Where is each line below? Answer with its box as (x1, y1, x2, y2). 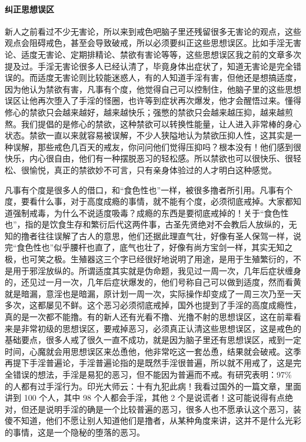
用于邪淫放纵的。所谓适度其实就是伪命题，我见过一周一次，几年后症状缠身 (12, 264, 301, 276)
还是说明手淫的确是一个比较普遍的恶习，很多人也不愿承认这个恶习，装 (29, 403, 301, 415)
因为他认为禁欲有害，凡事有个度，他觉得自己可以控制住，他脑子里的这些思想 (5, 83, 301, 95)
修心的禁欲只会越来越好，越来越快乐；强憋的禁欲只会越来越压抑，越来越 (5, 105, 285, 118)
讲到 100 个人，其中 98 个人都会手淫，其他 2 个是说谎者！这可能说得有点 (5, 391, 285, 404)
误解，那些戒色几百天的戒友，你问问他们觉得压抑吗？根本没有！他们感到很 (12, 140, 301, 153)
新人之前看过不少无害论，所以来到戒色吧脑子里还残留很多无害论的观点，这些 (5, 25, 301, 37)
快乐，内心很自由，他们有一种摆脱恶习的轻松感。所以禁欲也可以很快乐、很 (5, 152, 293, 164)
